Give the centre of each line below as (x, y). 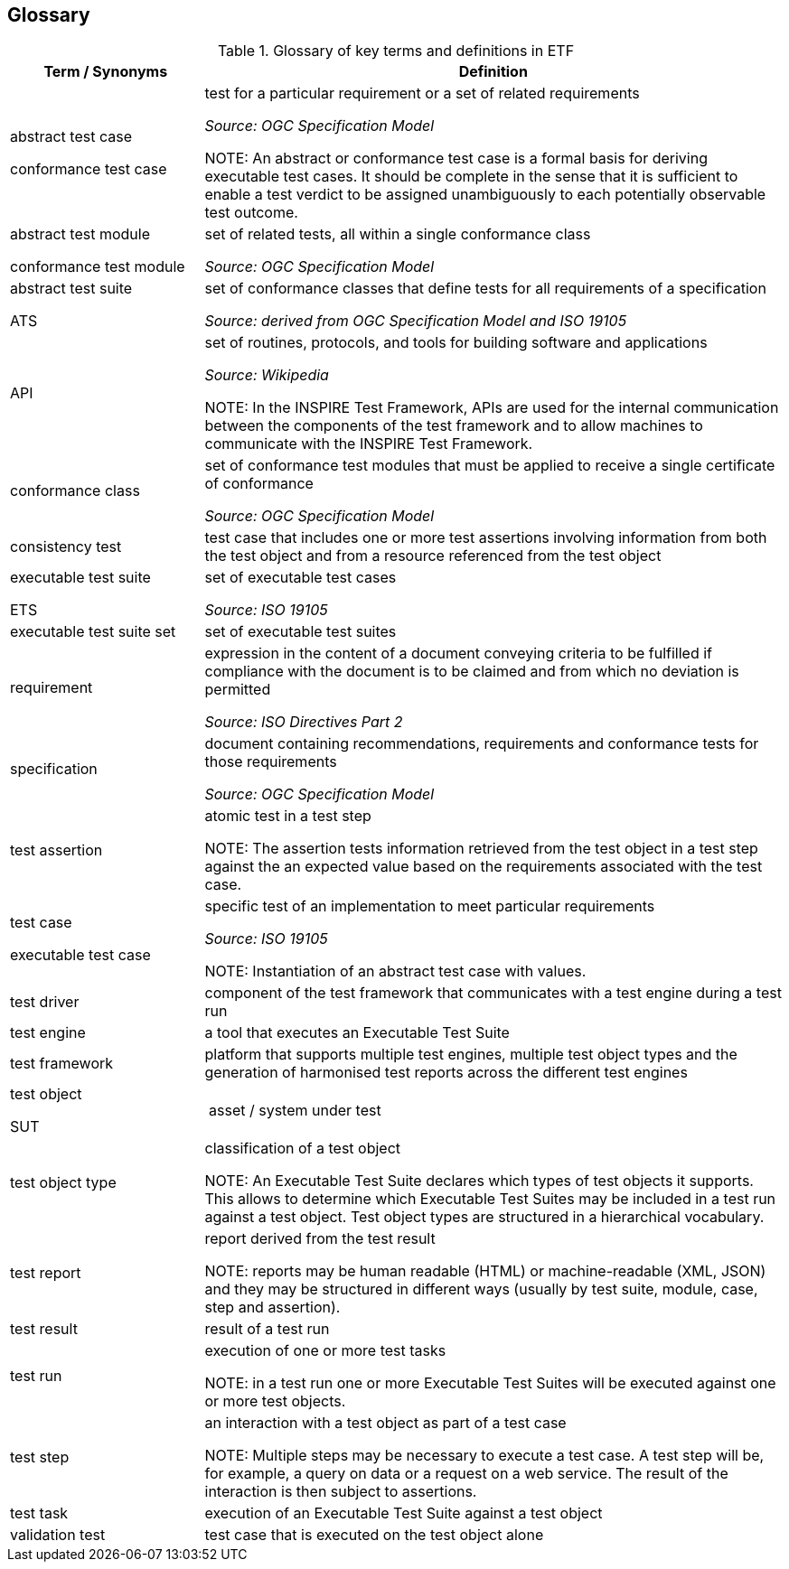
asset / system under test (295, 1111)
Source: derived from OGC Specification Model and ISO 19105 (416, 321)
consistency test (66, 547)
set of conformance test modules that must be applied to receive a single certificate (490, 466)
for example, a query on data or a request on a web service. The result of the (466, 1474)
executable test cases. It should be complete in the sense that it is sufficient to (471, 177)
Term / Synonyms (106, 72)
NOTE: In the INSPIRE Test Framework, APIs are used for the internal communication (492, 408)
